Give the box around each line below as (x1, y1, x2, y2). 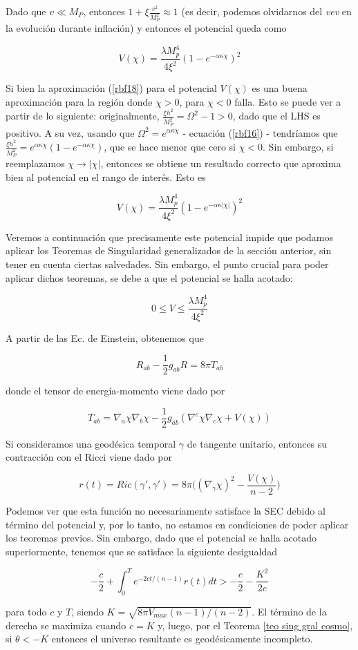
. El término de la (252, 604, 327, 618)
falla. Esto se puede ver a (234, 94, 341, 108)
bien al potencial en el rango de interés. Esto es (6, 169, 206, 184)
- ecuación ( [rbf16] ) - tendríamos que (182, 125, 338, 140)
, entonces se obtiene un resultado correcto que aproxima (100, 156, 341, 171)
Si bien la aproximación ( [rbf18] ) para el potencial (6, 81, 217, 95)
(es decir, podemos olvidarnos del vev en (181, 4, 352, 18)
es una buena (252, 81, 308, 95)
